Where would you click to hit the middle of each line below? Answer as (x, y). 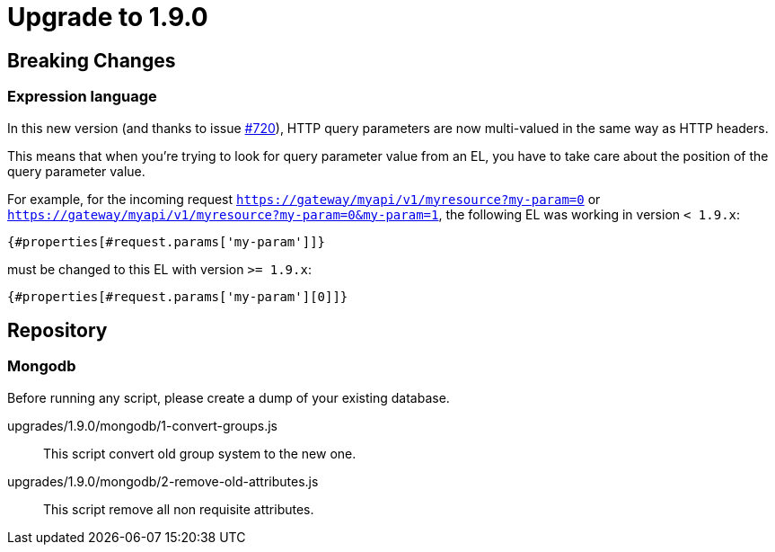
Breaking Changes (92, 60)
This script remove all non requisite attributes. (179, 509)
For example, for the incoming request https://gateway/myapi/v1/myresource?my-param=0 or (304, 199)
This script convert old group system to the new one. (200, 453)
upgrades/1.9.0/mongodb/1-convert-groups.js (143, 425)
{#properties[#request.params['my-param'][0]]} (178, 296)
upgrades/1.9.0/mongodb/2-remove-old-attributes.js (163, 481)
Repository (57, 330)
